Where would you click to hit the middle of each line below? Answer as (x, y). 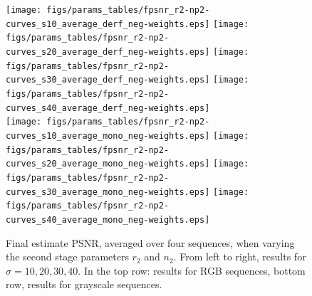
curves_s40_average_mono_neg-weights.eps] (108, 220)
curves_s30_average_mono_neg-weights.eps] (108, 192)
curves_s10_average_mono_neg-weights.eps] (108, 136)
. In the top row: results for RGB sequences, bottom (192, 270)
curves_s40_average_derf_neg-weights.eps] (108, 108)
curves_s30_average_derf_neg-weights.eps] (108, 80)
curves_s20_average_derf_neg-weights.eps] (108, 52)
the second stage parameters (67, 257)
